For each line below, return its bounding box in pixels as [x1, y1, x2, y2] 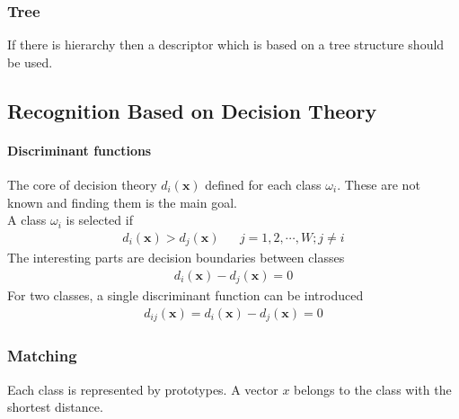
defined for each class [205, 174, 322, 193]
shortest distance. [7, 397, 103, 416]
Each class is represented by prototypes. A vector [7, 379, 278, 398]
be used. [7, 52, 53, 71]
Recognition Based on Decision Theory [7, 96, 377, 124]
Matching [7, 344, 77, 367]
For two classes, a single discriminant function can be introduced [7, 286, 364, 305]
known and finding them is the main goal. [7, 192, 237, 211]
